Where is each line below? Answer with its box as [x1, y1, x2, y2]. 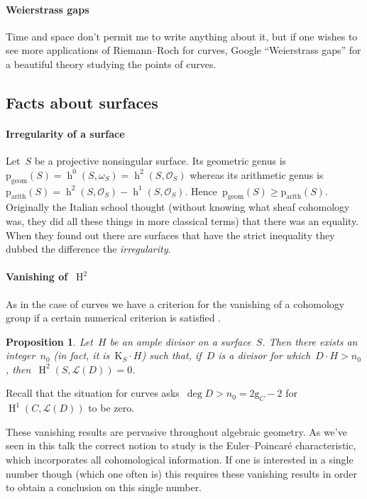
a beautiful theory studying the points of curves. [6, 56, 217, 71]
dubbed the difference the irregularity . [6, 241, 171, 256]
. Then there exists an [262, 334, 358, 349]
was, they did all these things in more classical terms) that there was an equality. [6, 213, 359, 228]
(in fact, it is [53, 348, 110, 363]
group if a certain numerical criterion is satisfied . [6, 310, 221, 325]
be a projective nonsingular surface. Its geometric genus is [34, 153, 287, 168]
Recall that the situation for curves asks [6, 385, 180, 400]
